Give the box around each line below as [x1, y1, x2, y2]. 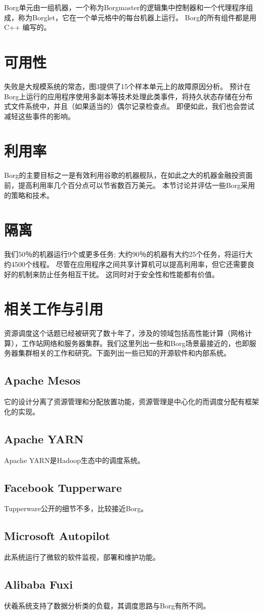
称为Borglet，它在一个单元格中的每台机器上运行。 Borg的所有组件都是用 [18, 12, 257, 22]
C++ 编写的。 [4, 22, 51, 32]
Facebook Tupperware [4, 479, 122, 495]
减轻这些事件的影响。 [4, 110, 75, 121]
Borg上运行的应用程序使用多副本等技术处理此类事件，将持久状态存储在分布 [4, 91, 253, 101]
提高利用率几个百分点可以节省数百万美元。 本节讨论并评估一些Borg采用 [18, 180, 255, 190]
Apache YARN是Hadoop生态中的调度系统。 [4, 454, 145, 465]
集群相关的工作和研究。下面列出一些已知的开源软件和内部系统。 [18, 348, 231, 358]
